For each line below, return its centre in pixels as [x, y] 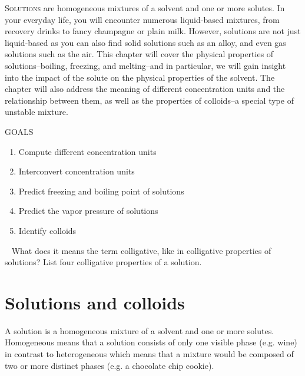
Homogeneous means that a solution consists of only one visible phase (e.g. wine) [151, 342]
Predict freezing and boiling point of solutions [101, 191]
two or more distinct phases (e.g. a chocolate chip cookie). [110, 365]
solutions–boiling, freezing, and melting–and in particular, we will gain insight [145, 65]
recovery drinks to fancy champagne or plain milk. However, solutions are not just [153, 31]
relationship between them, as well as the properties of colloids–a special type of [149, 100]
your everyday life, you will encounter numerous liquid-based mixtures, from [142, 19]
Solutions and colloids [95, 302]
